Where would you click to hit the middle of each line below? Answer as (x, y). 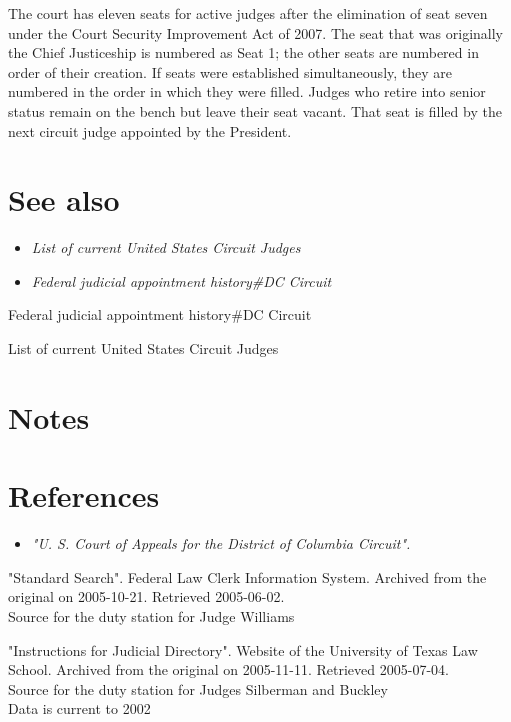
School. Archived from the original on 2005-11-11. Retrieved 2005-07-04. (228, 669)
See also (64, 199)
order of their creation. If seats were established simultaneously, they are (230, 71)
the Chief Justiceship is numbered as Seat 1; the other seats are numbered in (243, 52)
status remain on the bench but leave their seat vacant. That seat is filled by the (255, 110)
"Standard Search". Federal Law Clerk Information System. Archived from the (247, 576)
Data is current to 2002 (79, 708)
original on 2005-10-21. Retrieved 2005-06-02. (146, 596)
